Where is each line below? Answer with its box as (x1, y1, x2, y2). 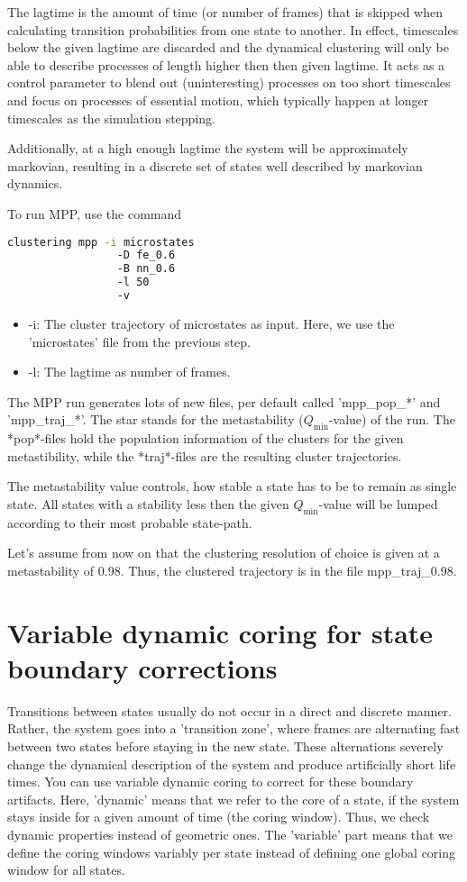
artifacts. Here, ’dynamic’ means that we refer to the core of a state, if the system (7, 789, 460, 808)
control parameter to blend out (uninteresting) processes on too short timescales (7, 73, 451, 92)
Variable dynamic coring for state (7, 614, 434, 650)
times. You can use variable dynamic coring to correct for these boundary (7, 772, 414, 791)
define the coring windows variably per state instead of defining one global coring (7, 842, 456, 861)
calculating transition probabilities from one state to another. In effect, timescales (7, 20, 459, 39)
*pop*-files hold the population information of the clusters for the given (7, 429, 404, 448)
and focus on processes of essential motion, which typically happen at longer (7, 90, 429, 109)
